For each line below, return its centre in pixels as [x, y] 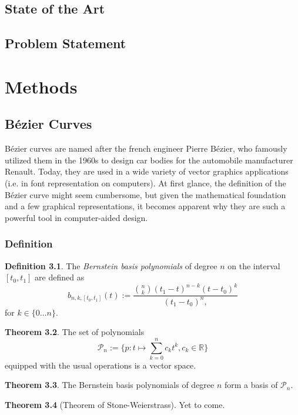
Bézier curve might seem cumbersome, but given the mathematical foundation [145, 194]
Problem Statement [66, 43]
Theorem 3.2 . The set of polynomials [75, 332]
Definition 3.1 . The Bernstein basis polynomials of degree [111, 265]
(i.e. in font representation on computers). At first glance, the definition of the [145, 183]
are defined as [60, 277]
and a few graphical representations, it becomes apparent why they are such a [145, 206]
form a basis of [251, 385]
